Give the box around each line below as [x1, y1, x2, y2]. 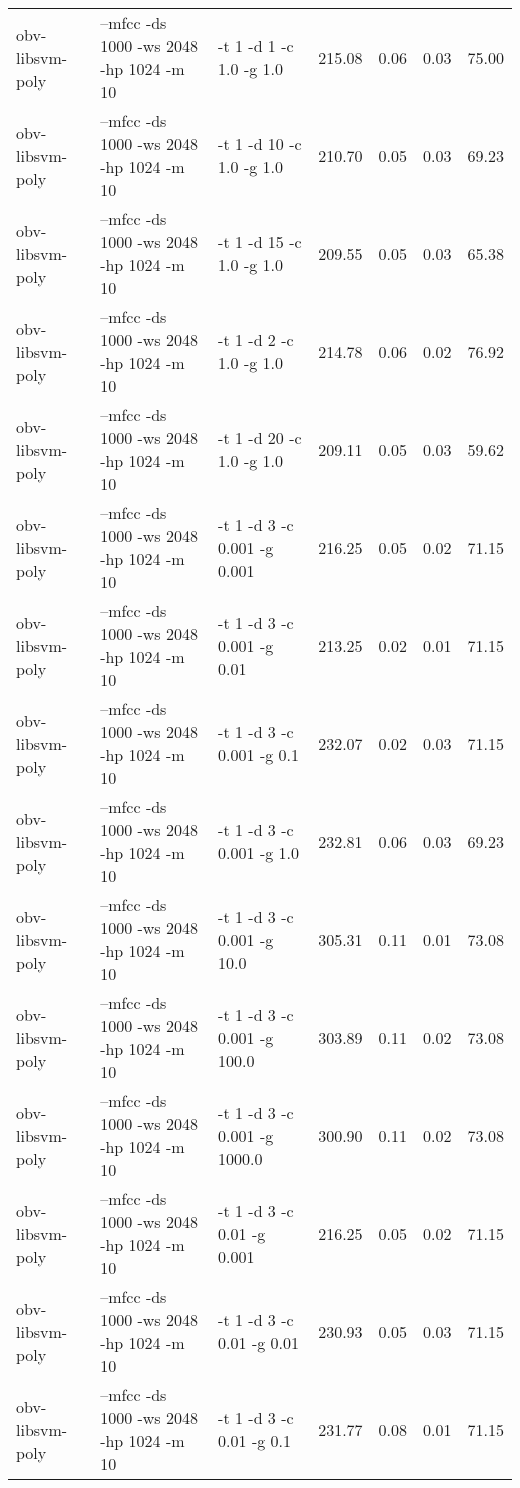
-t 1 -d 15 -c [218, 230, 302, 253]
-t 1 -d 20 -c [218, 426, 302, 449]
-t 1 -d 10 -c [218, 132, 302, 155]
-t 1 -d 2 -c [218, 328, 294, 351]
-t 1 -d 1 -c [218, 34, 294, 57]
